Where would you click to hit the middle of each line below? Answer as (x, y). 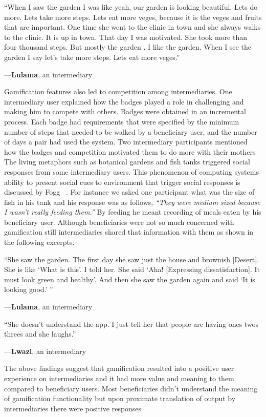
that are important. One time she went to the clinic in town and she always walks (132, 27)
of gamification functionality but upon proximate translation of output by (120, 398)
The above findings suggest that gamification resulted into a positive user (119, 368)
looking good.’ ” (29, 289)
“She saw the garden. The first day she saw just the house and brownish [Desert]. (131, 259)
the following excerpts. (39, 242)
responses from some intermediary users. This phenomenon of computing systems (131, 171)
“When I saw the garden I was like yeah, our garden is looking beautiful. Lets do (131, 7)
